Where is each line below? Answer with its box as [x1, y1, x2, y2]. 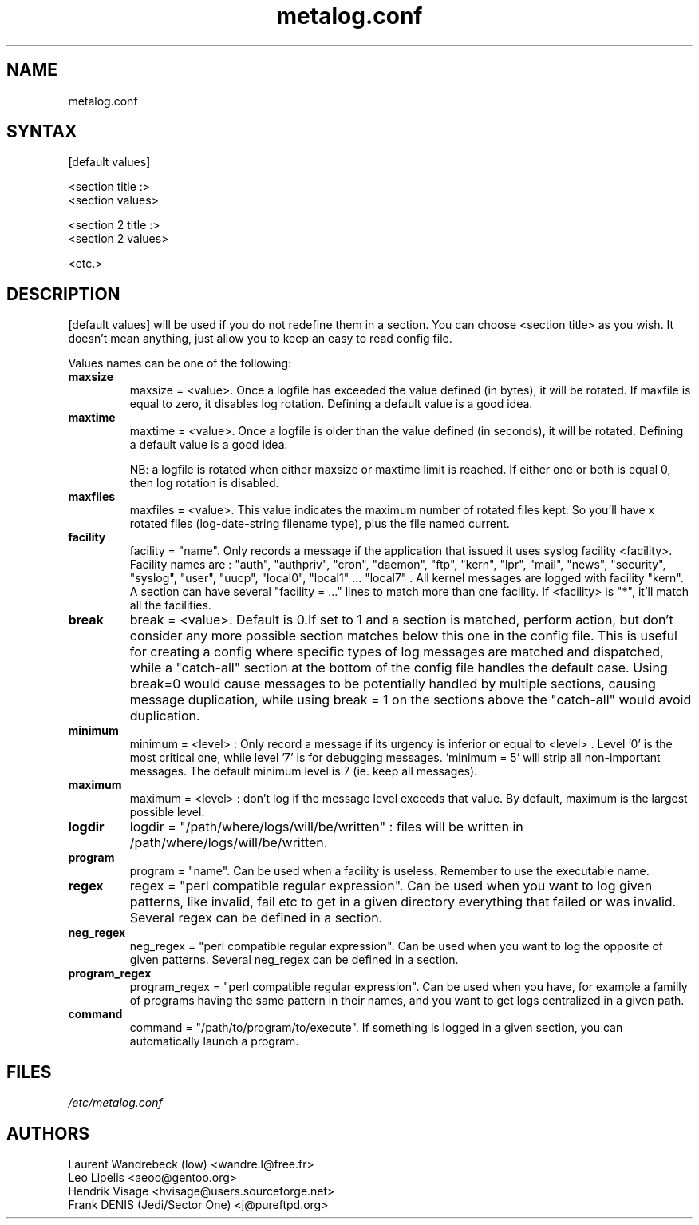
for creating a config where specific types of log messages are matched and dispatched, [129, 644, 664, 660]
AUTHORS [6, 1123, 90, 1144]
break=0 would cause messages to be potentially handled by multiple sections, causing [129, 676, 656, 692]
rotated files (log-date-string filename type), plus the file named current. [129, 517, 510, 531]
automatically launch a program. [129, 1034, 299, 1049]
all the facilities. [129, 598, 211, 612]
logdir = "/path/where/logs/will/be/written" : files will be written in [129, 819, 523, 835]
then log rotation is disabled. [129, 476, 279, 490]
